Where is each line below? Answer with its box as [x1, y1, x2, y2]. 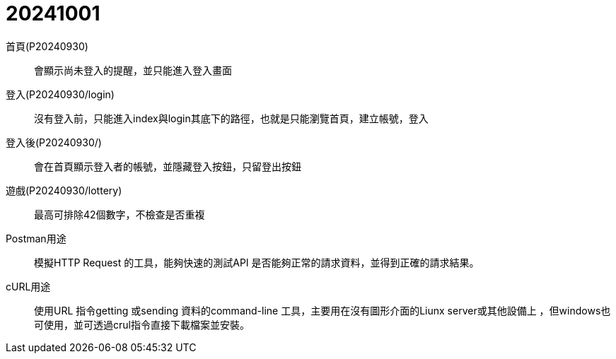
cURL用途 [6, 280, 51, 293]
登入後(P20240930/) [6, 136, 102, 148]
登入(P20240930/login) [6, 88, 115, 100]
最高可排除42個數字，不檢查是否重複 [34, 208, 205, 220]
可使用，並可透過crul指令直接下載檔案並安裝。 [34, 318, 250, 331]
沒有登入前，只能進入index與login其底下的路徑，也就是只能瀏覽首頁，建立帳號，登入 [34, 112, 429, 124]
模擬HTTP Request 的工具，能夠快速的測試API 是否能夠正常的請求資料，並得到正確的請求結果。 [34, 256, 480, 269]
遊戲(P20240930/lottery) [6, 184, 122, 196]
